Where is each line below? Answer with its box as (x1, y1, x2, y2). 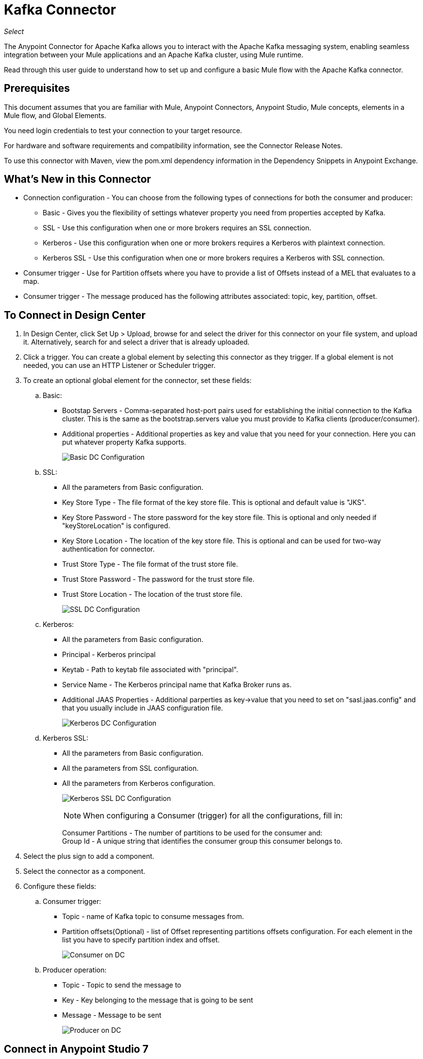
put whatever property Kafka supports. (62, 438, 186, 447)
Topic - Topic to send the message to (62, 981, 181, 990)
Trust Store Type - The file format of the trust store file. (62, 560, 238, 569)
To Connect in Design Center (4, 309, 146, 321)
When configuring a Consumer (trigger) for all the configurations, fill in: (83, 811, 343, 821)
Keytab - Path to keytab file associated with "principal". (62, 665, 238, 674)
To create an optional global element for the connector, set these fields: (23, 376, 252, 385)
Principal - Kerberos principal (62, 650, 156, 659)
